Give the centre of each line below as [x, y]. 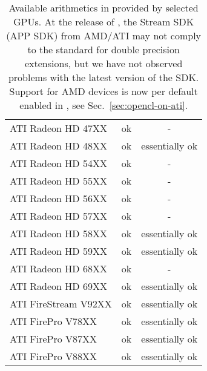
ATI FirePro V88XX [54, 356]
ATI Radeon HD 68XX [58, 268]
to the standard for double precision [103, 49]
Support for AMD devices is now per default [103, 91]
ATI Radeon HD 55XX [58, 181]
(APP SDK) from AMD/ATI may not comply [104, 35]
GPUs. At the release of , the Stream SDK [104, 21]
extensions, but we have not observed [103, 63]
